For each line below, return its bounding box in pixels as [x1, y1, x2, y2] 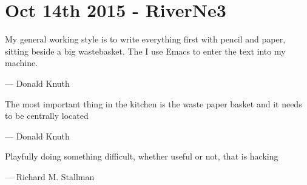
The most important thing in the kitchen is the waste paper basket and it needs [5, 97, 302, 110]
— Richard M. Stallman [5, 170, 95, 183]
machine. [5, 56, 38, 69]
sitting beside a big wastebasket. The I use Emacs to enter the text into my [5, 44, 286, 57]
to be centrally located [5, 109, 89, 122]
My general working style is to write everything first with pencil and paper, [5, 33, 286, 45]
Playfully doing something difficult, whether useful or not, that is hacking [5, 150, 278, 163]
